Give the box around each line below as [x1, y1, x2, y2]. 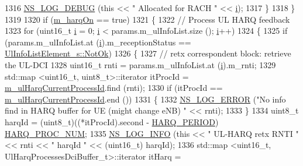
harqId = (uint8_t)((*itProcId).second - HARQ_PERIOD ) [5, 115, 219, 128]
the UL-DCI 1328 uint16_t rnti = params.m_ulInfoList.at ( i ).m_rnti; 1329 [5, 58, 276, 70]
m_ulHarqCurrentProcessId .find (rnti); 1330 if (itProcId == [5, 82, 223, 94]
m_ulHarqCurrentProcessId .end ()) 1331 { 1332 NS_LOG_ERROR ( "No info [5, 93, 286, 105]
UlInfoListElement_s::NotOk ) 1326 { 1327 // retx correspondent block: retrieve [5, 47, 291, 59]
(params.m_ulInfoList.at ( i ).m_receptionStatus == [5, 36, 191, 48]
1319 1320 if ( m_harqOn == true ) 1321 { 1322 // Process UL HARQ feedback [5, 13, 290, 25]
